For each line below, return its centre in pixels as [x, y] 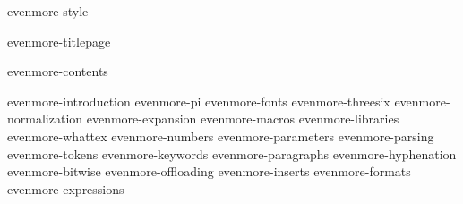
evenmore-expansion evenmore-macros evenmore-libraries [243, 119]
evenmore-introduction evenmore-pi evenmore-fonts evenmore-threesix [199, 101]
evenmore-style [48, 11]
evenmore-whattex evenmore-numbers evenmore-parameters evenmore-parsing [221, 136]
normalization [45, 119]
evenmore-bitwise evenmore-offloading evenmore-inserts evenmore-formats [209, 171]
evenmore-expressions [66, 188]
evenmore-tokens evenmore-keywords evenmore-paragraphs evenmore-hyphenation [232, 153]
